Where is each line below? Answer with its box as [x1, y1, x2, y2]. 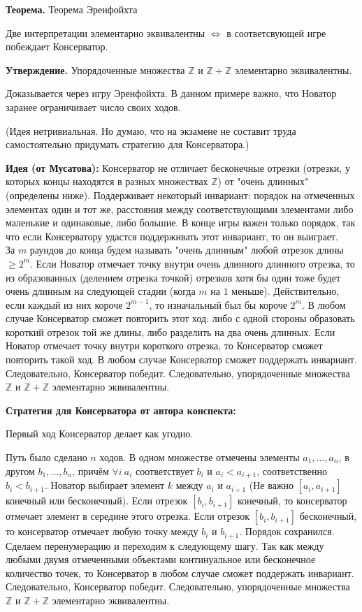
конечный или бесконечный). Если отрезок [6, 493, 188, 508]
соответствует [136, 463, 194, 478]
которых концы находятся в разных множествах [6, 174, 208, 189]
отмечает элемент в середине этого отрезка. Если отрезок [6, 509, 250, 523]
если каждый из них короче [6, 297, 123, 312]
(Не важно [249, 478, 294, 493]
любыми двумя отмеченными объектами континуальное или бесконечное [6, 552, 316, 567]
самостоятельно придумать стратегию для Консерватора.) [6, 137, 249, 152]
